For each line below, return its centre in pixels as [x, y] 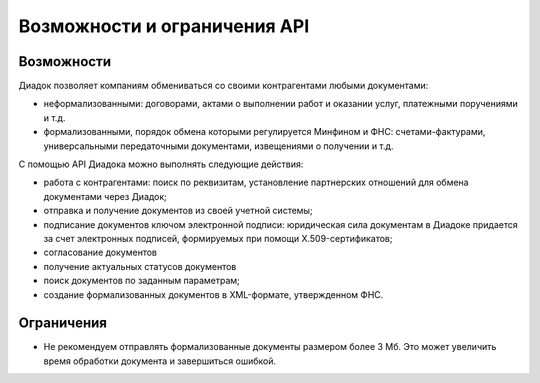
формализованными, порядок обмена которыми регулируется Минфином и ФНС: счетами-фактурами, [264, 132]
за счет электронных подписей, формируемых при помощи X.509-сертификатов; [218, 238]
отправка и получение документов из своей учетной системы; [178, 211]
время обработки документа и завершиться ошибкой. [160, 361]
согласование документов [100, 252]
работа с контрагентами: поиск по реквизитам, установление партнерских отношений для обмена [256, 182]
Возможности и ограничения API [164, 26]
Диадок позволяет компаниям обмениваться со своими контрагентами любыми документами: [223, 86]
